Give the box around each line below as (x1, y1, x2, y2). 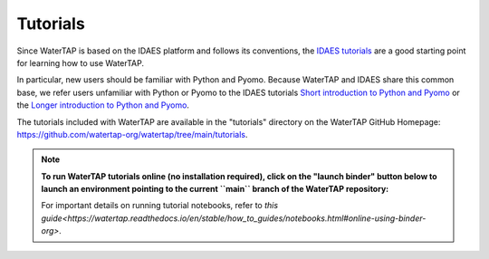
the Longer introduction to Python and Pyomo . (16, 100, 190, 110)
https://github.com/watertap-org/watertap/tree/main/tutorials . (16, 129, 248, 139)
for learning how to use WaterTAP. (16, 57, 145, 68)
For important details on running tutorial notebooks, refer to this (41, 200, 279, 211)
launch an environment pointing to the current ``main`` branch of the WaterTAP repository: (41, 184, 389, 195)
